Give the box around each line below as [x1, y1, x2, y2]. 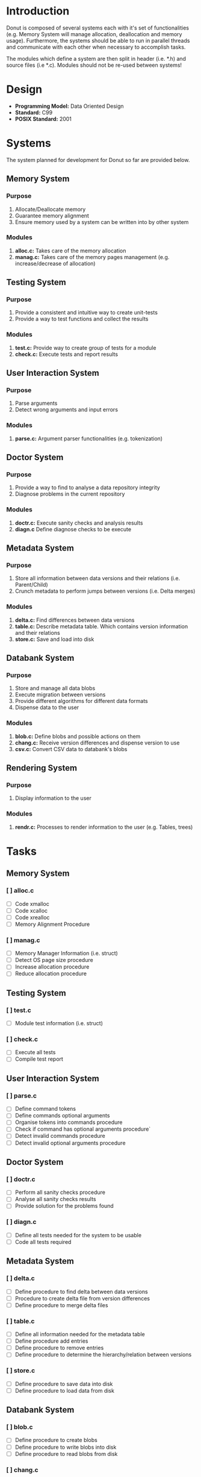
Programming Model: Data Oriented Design [14, 102, 125, 110]
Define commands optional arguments [14, 1112, 110, 1119]
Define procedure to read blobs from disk [14, 1450, 118, 1457]
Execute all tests [14, 1049, 56, 1056]
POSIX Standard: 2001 [14, 115, 72, 122]
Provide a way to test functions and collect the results [14, 315, 149, 323]
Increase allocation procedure [14, 963, 90, 970]
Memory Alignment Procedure [14, 920, 90, 928]
